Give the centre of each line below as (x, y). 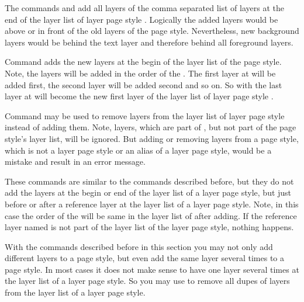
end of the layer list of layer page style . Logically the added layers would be (141, 19)
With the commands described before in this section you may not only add (139, 246)
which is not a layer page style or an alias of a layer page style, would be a (138, 150)
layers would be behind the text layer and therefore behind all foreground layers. (149, 42)
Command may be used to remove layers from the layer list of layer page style (145, 115)
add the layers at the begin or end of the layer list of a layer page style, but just (148, 192)
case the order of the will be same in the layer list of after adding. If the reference (151, 215)
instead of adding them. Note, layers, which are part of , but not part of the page (151, 127)
